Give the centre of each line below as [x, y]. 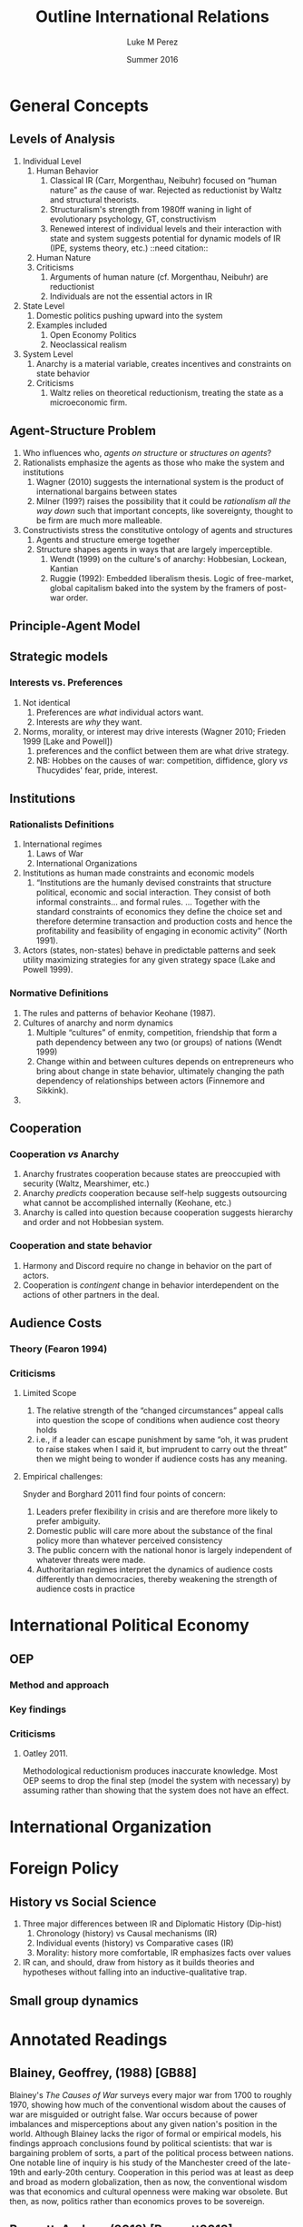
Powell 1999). [48, 970]
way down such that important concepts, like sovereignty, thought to [164, 510]
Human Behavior [67, 171]
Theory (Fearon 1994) [59, 1349]
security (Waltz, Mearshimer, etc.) [86, 1183]
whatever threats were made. [91, 1560]
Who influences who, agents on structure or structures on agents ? [147, 452]
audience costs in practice [86, 1589]
